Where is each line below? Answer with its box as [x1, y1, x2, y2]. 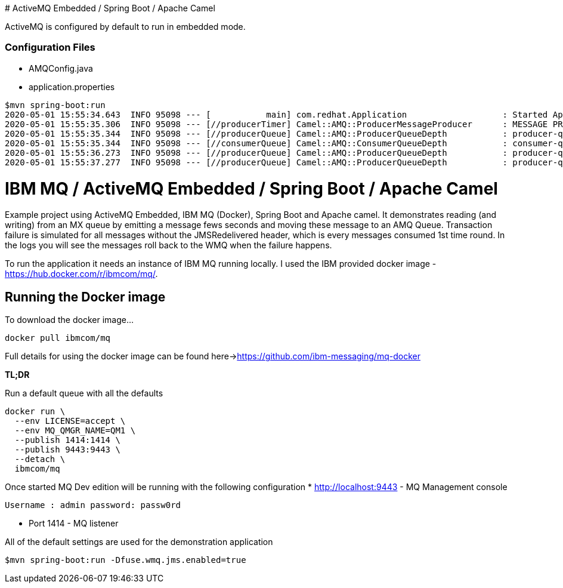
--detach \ [14, 454, 66, 464]
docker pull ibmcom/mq [5, 333, 111, 343]
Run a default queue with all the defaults [5, 388, 163, 399]
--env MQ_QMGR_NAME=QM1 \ [14, 426, 136, 436]
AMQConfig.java [29, 63, 93, 73]
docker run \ [5, 407, 66, 417]
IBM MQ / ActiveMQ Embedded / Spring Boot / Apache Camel [5, 178, 498, 199]
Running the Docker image [5, 289, 166, 304]
